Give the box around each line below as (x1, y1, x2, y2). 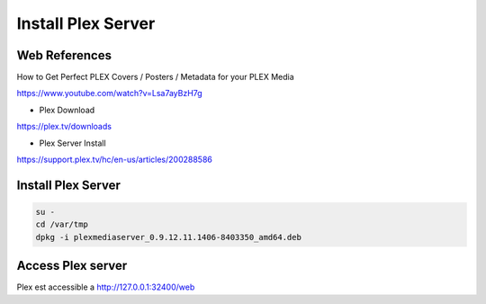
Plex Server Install (39, 138, 107, 148)
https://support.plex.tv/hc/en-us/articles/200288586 (16, 154, 213, 165)
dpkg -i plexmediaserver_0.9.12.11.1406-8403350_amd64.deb (35, 232, 301, 242)
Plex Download (39, 104, 95, 115)
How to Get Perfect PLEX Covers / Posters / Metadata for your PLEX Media (16, 72, 294, 83)
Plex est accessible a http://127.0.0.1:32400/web (16, 282, 195, 292)
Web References (16, 48, 112, 63)
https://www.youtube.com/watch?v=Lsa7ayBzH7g (16, 88, 202, 99)
